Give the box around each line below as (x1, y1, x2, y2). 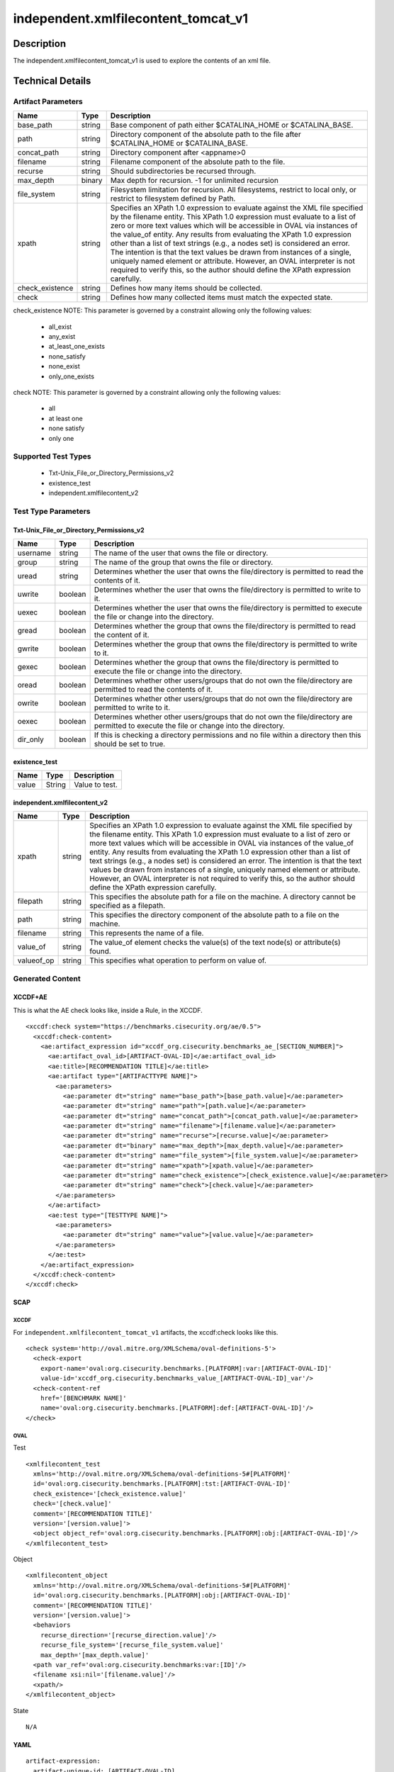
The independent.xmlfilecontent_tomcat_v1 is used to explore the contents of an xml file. (13, 57, 271, 65)
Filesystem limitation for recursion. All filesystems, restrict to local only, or (110, 185, 357, 195)
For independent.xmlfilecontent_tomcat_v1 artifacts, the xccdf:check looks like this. (13, 1328, 278, 1336)
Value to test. (74, 780, 118, 790)
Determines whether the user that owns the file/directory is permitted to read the (94, 567, 364, 577)
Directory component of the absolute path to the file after (110, 130, 301, 140)
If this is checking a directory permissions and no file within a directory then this (94, 730, 361, 740)
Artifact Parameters (13, 96, 83, 106)
